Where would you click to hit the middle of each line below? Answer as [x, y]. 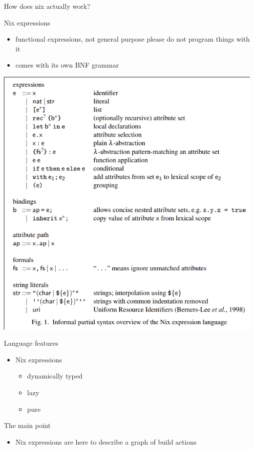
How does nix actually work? [47, 6]
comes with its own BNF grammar [67, 65]
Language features [31, 343]
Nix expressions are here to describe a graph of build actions [106, 441]
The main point [27, 425]
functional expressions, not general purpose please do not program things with [133, 39]
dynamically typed [55, 376]
